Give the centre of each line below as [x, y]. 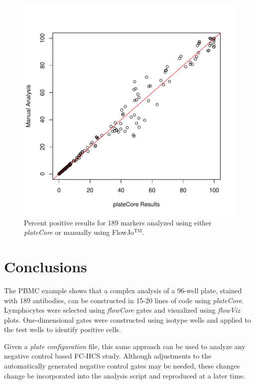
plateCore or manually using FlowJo [79, 232]
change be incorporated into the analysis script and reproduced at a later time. [125, 375]
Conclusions [46, 266]
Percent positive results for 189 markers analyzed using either [118, 222]
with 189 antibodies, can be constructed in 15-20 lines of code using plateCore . [124, 300]
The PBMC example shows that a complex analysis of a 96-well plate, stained [123, 290]
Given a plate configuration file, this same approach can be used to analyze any [125, 346]
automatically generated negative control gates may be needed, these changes [122, 366]
